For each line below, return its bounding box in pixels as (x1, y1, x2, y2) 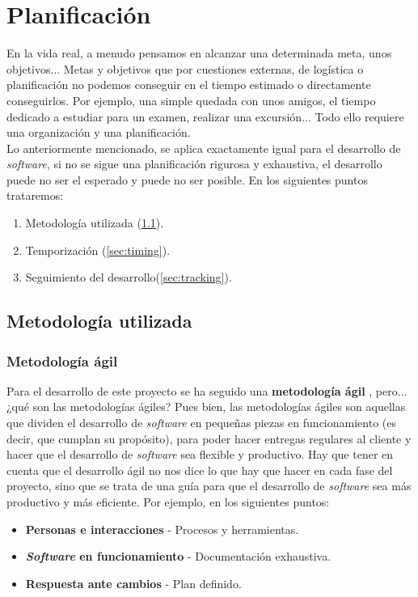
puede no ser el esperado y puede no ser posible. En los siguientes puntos (6, 171, 368, 188)
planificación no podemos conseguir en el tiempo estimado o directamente (6, 76, 371, 93)
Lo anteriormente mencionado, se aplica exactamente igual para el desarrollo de (6, 139, 401, 156)
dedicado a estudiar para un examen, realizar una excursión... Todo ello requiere (6, 108, 404, 125)
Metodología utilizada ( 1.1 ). (25, 214, 164, 231)
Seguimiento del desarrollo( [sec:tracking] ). (25, 269, 232, 286)
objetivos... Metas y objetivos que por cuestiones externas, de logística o (6, 60, 364, 77)
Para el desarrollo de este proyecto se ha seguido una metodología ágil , (6, 382, 373, 399)
